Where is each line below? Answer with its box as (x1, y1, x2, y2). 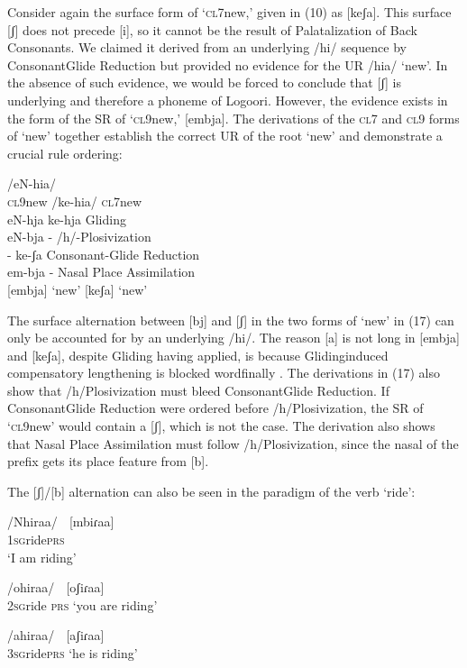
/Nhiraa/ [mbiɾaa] (7, 512, 114, 531)
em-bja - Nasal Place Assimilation (7, 262, 196, 281)
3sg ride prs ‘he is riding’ (7, 644, 138, 662)
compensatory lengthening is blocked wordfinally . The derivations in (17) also (7, 363, 440, 382)
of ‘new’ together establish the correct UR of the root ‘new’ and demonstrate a (7, 126, 443, 145)
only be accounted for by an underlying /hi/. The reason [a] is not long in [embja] (7, 328, 460, 347)
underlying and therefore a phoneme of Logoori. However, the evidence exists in (7, 90, 448, 109)
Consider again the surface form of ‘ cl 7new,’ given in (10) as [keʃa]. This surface (7, 3, 452, 21)
